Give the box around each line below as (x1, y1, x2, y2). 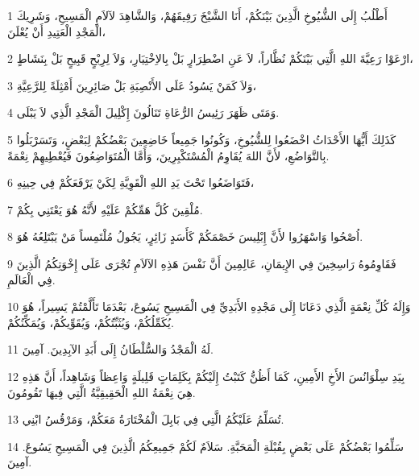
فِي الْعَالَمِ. (7, 271, 56, 288)
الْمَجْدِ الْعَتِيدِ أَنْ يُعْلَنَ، (7, 23, 106, 39)
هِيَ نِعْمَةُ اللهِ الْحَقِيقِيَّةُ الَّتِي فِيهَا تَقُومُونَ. (7, 383, 196, 400)
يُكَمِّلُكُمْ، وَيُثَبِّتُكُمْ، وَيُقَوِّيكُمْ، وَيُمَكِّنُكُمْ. (7, 313, 174, 330)
